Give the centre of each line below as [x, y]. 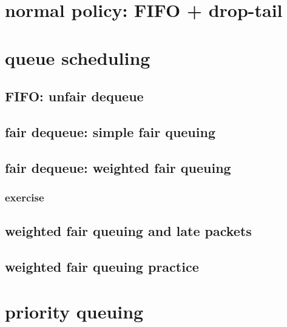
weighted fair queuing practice [102, 267]
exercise [25, 197]
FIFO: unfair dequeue [74, 96]
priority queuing [74, 311]
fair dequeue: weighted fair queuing [118, 167]
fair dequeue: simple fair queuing [110, 131]
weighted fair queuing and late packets [128, 231]
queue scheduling [78, 57]
